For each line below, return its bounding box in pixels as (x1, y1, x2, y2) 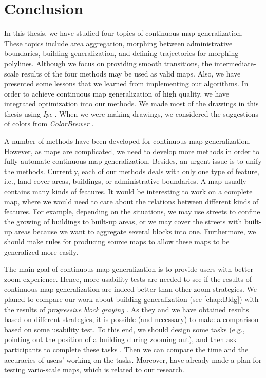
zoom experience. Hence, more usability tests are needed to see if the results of (4, 273, 252, 284)
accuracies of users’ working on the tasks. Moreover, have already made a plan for (4, 354, 262, 365)
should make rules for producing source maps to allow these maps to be (4, 236, 230, 247)
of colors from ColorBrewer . (4, 118, 94, 129)
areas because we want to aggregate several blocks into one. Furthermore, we (14, 226, 256, 237)
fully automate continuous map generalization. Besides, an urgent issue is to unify (4, 156, 262, 166)
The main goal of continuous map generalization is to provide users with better (4, 263, 254, 274)
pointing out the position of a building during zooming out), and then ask (4, 334, 237, 345)
